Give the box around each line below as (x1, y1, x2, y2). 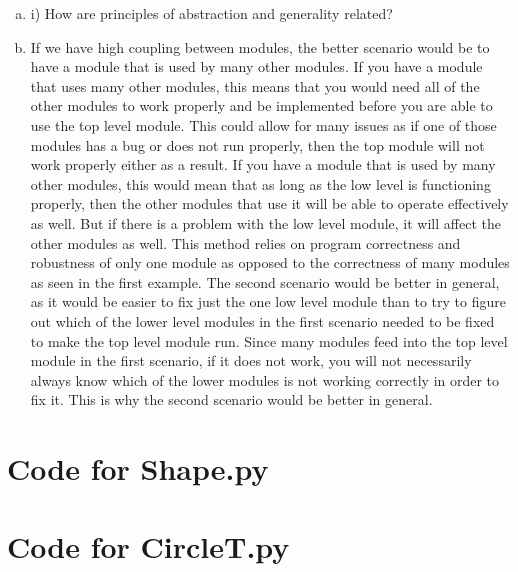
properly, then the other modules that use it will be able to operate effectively (30, 193, 509, 214)
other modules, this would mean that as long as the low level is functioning (30, 173, 491, 194)
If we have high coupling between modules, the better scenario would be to (30, 36, 490, 57)
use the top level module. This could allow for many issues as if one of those (30, 114, 497, 135)
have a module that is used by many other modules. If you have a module (30, 56, 483, 77)
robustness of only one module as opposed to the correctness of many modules (30, 252, 510, 273)
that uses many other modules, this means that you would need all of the (30, 75, 480, 96)
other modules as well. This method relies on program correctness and (30, 232, 461, 253)
